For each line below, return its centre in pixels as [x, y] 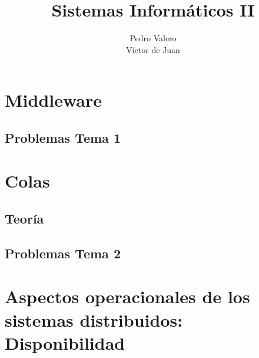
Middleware [54, 100]
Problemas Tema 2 [63, 253]
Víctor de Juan [153, 49]
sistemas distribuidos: [94, 319]
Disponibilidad [65, 342]
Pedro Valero [153, 38]
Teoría [24, 219]
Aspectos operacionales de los [127, 296]
